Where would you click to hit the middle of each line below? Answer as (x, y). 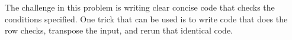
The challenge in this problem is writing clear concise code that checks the (140, 7)
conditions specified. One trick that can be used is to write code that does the (146, 19)
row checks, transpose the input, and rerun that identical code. (119, 30)
